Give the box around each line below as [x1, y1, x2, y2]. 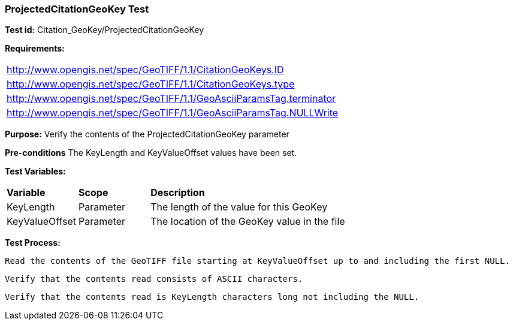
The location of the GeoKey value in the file [150, 215, 345, 228]
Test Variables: [5, 166, 66, 177]
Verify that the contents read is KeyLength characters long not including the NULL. [5, 292, 420, 302]
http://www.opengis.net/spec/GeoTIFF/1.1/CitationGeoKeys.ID [7, 64, 284, 76]
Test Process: [5, 237, 61, 248]
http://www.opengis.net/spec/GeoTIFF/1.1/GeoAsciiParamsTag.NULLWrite [7, 107, 339, 119]
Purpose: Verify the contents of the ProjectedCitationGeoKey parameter [5, 129, 289, 140]
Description [150, 186, 205, 199]
